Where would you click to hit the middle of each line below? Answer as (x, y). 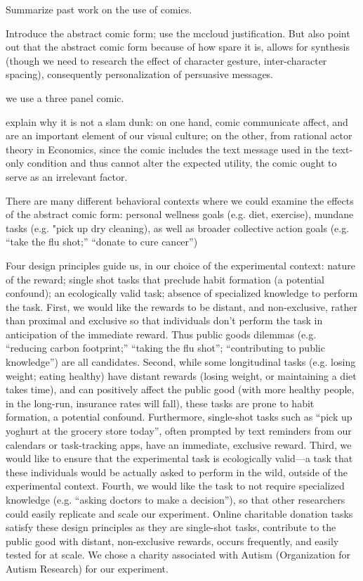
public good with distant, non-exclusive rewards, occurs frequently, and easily (172, 541)
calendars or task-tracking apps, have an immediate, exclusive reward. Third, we (179, 444)
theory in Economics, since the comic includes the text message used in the (167, 149)
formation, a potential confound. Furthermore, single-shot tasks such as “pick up (179, 417)
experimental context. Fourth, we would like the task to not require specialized (175, 486)
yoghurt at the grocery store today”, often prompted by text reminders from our (179, 431)
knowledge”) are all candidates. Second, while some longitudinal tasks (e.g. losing (181, 362)
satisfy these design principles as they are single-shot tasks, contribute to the (171, 527)
